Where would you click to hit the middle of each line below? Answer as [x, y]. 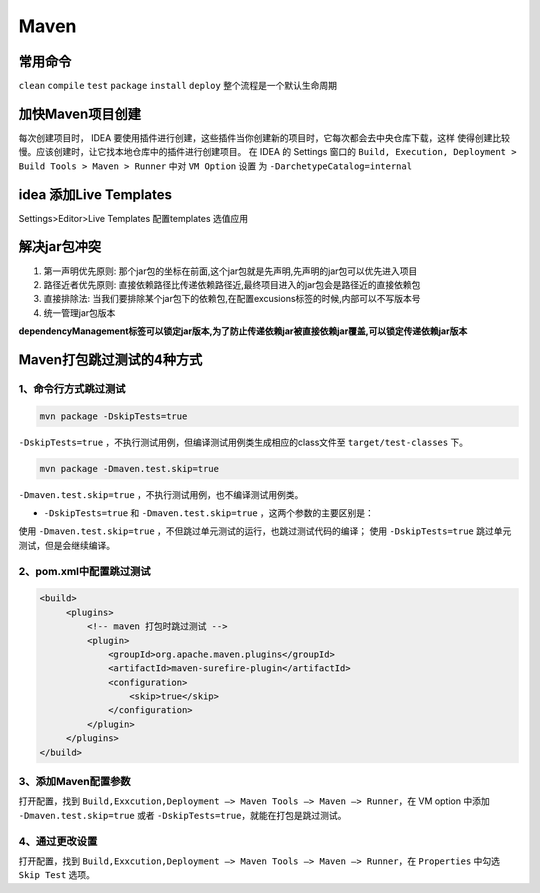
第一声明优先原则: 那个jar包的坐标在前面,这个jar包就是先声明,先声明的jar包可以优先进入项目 [230, 271]
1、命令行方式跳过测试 [72, 388]
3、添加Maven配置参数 [74, 782]
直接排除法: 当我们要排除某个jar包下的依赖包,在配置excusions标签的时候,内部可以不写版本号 [232, 299]
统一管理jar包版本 [79, 312]
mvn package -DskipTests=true [113, 416]
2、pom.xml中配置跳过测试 [84, 571]
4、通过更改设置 [58, 841]
